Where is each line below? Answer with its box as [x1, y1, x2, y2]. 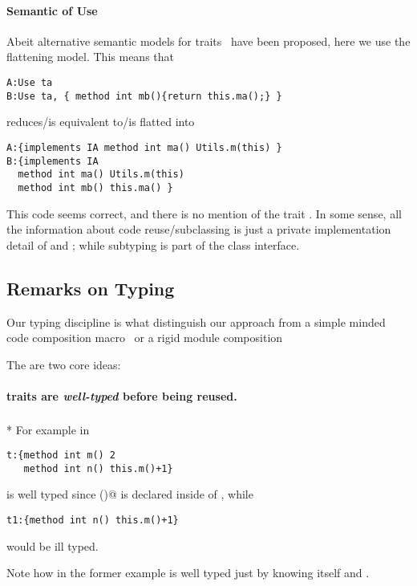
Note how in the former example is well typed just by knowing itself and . [6, 564, 370, 581]
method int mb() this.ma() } [18, 181, 173, 193]
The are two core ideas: [6, 356, 121, 372]
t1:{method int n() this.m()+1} [6, 515, 179, 527]
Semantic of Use [6, 2, 98, 18]
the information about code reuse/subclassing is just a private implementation [6, 221, 391, 238]
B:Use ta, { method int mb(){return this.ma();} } [6, 90, 282, 102]
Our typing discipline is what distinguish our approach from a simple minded [6, 313, 386, 330]
